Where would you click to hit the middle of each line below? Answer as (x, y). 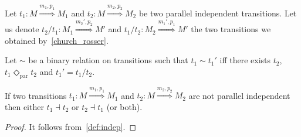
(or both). (124, 107)
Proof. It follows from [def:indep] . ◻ (71, 126)
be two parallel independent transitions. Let (218, 13)
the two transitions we (231, 29)
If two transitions (36, 95)
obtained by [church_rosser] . (57, 40)
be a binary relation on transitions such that (108, 60)
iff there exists (245, 60)
